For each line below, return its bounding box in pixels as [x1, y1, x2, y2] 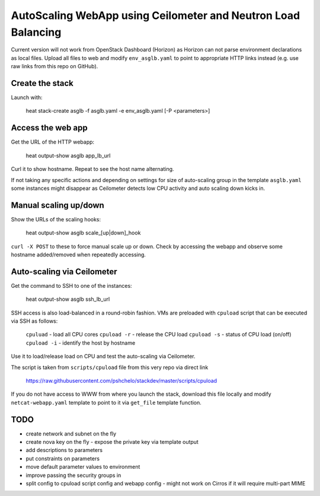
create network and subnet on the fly [25, 430, 117, 437]
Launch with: [11, 94, 43, 101]
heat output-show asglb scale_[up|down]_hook [25, 229, 141, 237]
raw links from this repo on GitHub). [11, 63, 98, 70]
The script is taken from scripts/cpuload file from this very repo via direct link [11, 364, 209, 371]
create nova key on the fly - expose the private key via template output [25, 438, 199, 446]
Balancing [11, 26, 62, 39]
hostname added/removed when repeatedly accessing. [11, 251, 146, 258]
